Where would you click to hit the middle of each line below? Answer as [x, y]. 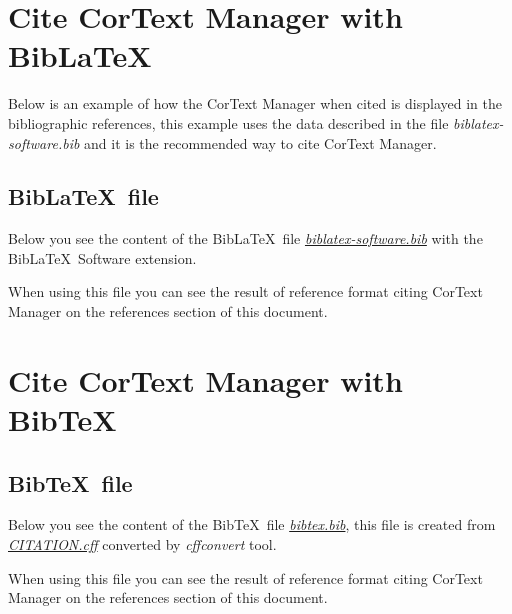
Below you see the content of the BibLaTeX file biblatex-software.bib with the [245, 238]
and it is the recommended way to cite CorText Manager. [260, 142]
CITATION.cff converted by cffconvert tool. [142, 544]
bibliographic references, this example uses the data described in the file [228, 122]
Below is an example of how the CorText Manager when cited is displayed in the [255, 103]
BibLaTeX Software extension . [102, 257]
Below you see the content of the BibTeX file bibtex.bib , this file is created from [252, 524]
